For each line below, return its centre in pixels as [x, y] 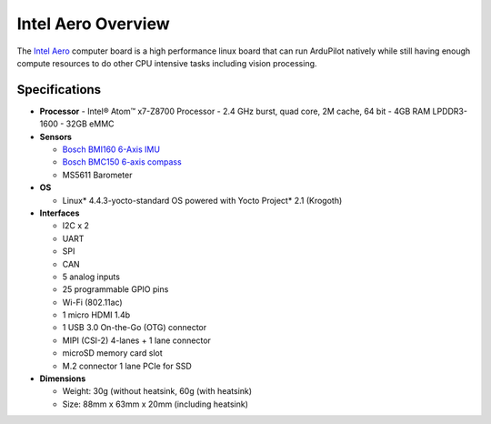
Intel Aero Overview [93, 24]
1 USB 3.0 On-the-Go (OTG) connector [135, 328]
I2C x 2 [76, 226]
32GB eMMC [90, 124]
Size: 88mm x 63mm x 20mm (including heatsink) [155, 404]
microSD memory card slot [112, 353]
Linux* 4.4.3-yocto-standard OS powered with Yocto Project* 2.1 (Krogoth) [202, 200]
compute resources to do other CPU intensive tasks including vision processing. [167, 63]
